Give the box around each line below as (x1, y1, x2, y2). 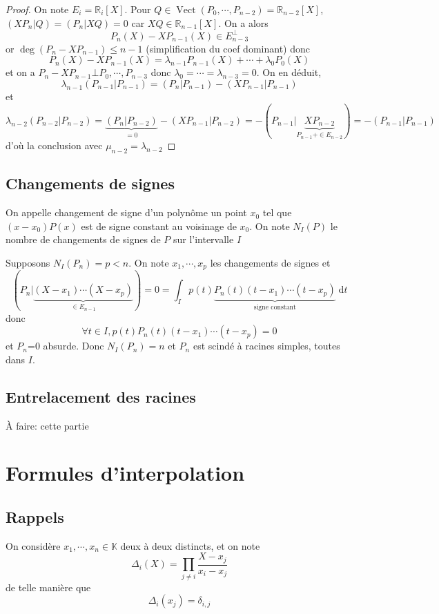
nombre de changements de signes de (6, 232, 161, 247)
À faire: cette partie (6, 418, 89, 432)
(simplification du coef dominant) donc (146, 41, 310, 55)
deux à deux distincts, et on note (120, 538, 260, 553)
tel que (262, 205, 292, 220)
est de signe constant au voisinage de (81, 218, 237, 233)
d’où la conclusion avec (6, 138, 103, 153)
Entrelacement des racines (6, 385, 196, 407)
